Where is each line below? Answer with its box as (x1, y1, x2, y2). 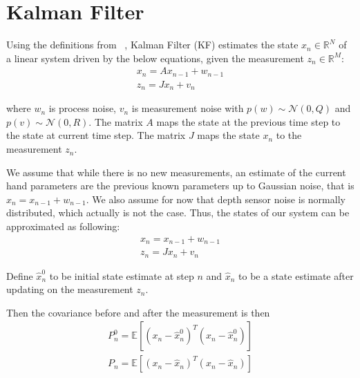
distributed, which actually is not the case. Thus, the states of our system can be (6, 205, 350, 220)
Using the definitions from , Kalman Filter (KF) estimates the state (6, 37, 299, 52)
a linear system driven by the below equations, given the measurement (6, 50, 304, 65)
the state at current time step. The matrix (6, 128, 186, 142)
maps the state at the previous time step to (156, 114, 341, 129)
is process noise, (48, 101, 117, 115)
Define (6, 268, 33, 283)
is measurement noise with (131, 101, 244, 115)
